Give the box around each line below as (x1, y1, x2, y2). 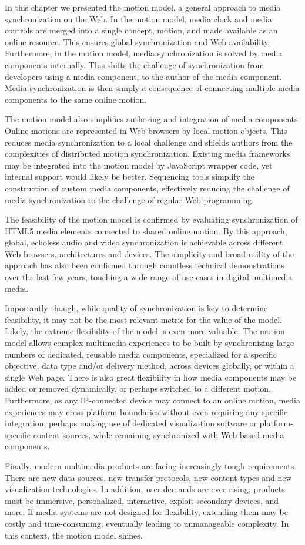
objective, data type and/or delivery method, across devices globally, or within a (5, 359, 294, 372)
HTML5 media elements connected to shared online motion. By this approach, (5, 224, 287, 237)
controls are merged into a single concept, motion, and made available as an (5, 24, 278, 36)
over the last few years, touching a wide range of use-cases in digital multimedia (5, 271, 293, 283)
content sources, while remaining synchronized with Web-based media (33, 428, 284, 440)
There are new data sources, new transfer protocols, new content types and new (5, 471, 292, 483)
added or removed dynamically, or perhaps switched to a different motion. (5, 382, 272, 395)
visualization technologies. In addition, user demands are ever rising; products (5, 483, 285, 495)
